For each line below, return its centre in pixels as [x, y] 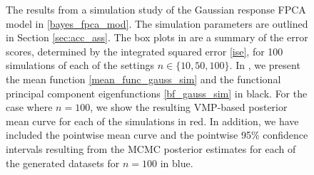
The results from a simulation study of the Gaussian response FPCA [156, 9]
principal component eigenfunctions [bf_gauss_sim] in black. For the [157, 93]
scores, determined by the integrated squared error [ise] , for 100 [145, 51]
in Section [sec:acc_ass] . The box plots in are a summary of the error [157, 37]
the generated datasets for [63, 163]
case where [29, 107]
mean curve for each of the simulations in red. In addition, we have [152, 121]
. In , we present [265, 65]
